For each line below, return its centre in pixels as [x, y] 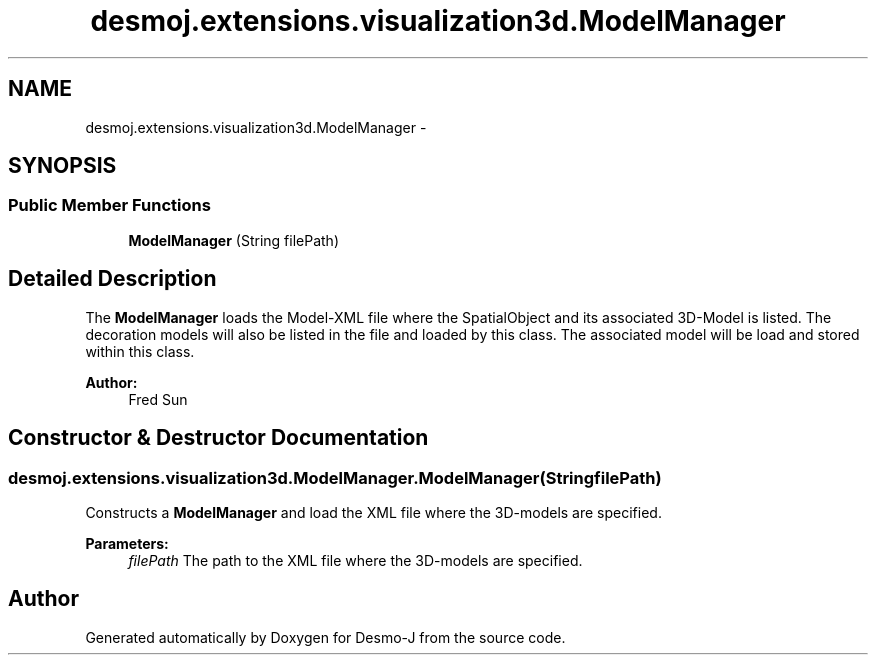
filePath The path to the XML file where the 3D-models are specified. [355, 560]
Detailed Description [112, 279]
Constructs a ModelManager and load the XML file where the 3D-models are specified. [373, 512]
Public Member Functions [109, 205]
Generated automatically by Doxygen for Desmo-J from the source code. [325, 637]
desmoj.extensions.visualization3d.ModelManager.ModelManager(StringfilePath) [335, 477]
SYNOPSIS [62, 166]
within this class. [140, 351]
